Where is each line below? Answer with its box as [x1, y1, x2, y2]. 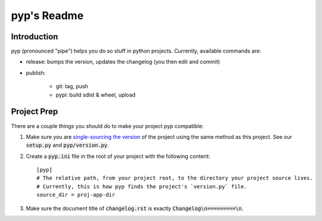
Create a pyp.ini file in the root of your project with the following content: [26, 152, 210, 160]
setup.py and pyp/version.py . [26, 142, 110, 149]
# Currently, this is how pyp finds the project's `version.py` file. [36, 183, 247, 190]
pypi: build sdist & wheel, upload [55, 91, 136, 98]
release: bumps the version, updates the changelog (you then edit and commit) [26, 58, 221, 66]
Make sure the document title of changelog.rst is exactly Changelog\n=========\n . [26, 204, 244, 211]
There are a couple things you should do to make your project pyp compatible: [11, 122, 204, 129]
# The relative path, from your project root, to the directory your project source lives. [36, 175, 313, 182]
